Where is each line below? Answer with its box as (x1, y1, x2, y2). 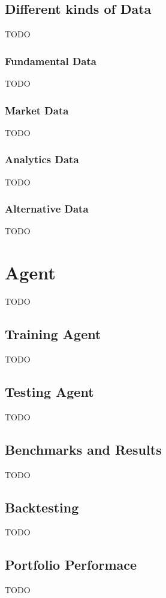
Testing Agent (5, 382, 94, 400)
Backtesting (5, 497, 79, 516)
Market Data (5, 102, 69, 117)
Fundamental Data (5, 53, 96, 68)
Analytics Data (5, 152, 79, 167)
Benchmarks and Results (5, 440, 162, 458)
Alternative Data (5, 201, 89, 216)
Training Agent (5, 325, 101, 343)
